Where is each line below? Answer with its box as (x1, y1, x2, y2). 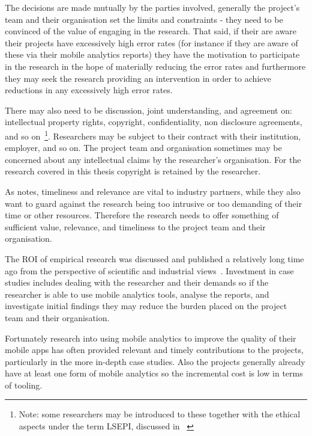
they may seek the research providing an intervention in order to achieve (5, 72, 271, 84)
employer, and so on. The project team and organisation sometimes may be (5, 141, 282, 154)
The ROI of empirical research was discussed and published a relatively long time (5, 252, 304, 265)
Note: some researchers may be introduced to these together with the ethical (19, 408, 301, 420)
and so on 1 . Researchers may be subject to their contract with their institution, (5, 127, 301, 142)
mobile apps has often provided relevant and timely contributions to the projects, (5, 343, 304, 356)
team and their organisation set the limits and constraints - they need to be (5, 13, 283, 25)
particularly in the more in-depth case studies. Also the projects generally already (5, 355, 305, 367)
